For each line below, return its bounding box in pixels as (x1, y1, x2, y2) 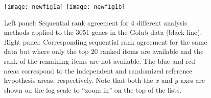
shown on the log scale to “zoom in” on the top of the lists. (4, 84, 182, 95)
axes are (180, 75, 205, 85)
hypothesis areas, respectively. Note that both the (4, 75, 153, 85)
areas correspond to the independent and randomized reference (4, 65, 192, 75)
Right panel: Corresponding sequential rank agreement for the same (4, 36, 207, 47)
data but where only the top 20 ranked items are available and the (4, 46, 204, 56)
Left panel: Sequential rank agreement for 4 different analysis (4, 17, 188, 27)
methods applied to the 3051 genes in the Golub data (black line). (4, 27, 202, 37)
